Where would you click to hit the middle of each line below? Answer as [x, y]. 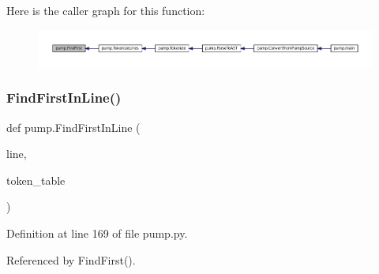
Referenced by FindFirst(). [71, 259]
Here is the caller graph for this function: [106, 10]
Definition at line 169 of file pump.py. [97, 233]
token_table [36, 180]
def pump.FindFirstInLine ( [73, 127]
